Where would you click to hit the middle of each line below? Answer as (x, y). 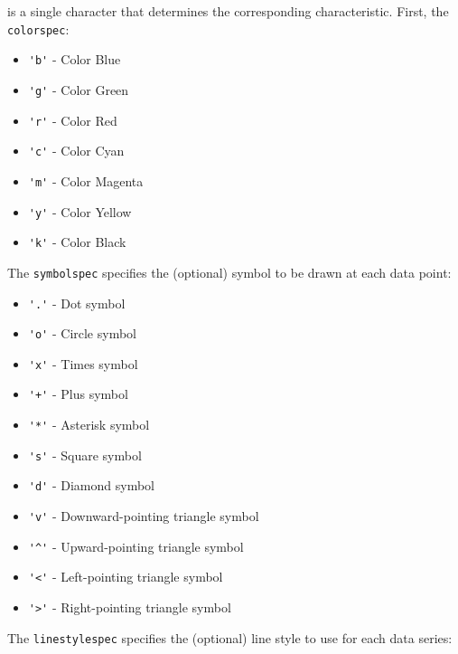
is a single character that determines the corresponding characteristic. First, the (228, 11)
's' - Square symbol (85, 455)
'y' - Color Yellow (80, 211)
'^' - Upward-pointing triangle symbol (136, 546)
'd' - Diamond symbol (91, 485)
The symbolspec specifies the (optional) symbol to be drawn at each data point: (229, 272)
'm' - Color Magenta (86, 180)
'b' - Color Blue (75, 59)
